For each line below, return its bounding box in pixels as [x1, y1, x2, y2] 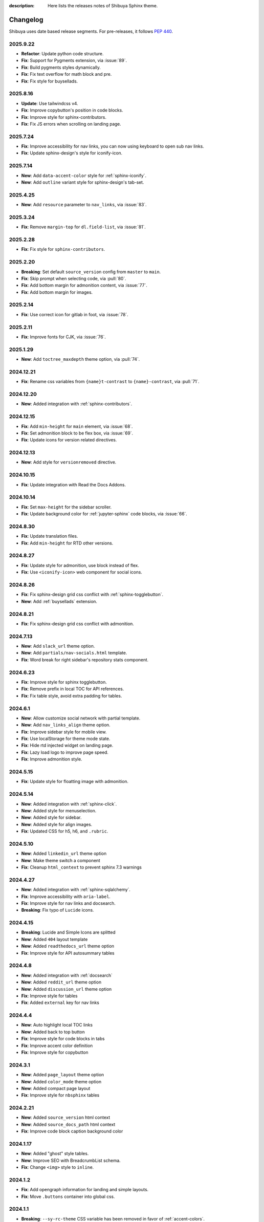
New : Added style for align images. [21, 821, 92, 827]
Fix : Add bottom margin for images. [21, 289, 93, 295]
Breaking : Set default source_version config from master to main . [21, 269, 161, 275]
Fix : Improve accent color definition [21, 1043, 93, 1048]
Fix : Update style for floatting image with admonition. [21, 779, 129, 785]
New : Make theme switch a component [21, 857, 100, 863]
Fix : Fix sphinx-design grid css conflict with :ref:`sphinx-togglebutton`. [21, 591, 164, 597]
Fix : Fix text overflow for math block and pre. [21, 71, 112, 77]
